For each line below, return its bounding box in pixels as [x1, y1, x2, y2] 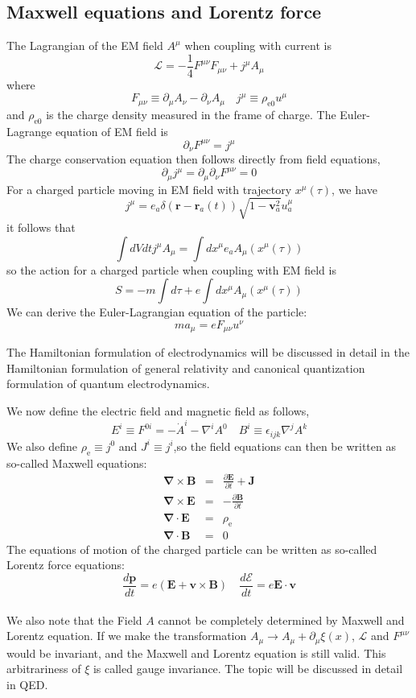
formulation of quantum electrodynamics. [6, 375, 210, 392]
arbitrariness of [6, 660, 81, 677]
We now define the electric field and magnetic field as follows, [6, 403, 310, 419]
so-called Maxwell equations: [6, 454, 147, 471]
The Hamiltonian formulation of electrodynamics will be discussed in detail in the [6, 344, 410, 361]
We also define [6, 437, 77, 454]
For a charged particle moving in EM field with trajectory [6, 180, 292, 197]
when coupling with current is [184, 37, 332, 54]
